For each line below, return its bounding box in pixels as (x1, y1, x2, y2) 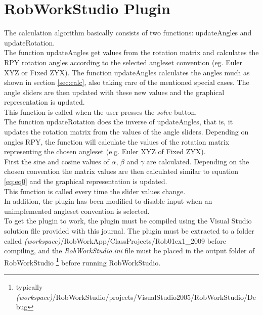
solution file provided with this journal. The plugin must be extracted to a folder (4, 226, 254, 236)
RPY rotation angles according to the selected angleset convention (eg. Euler (4, 57, 243, 67)
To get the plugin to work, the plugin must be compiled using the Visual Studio (4, 215, 252, 226)
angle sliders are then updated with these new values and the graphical (4, 86, 225, 97)
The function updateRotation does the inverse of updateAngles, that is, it (4, 116, 233, 127)
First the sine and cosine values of (4, 156, 109, 166)
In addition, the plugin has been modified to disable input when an (4, 196, 212, 206)
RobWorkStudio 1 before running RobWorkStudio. (4, 255, 161, 267)
